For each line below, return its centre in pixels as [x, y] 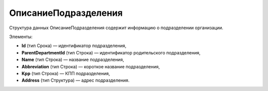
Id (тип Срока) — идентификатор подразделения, [74, 46]
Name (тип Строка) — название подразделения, [73, 60]
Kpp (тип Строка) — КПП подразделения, [66, 73]
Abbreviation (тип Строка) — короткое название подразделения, [91, 66]
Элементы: [21, 37]
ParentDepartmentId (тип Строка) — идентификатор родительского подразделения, [111, 52]
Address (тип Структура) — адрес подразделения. [76, 80]
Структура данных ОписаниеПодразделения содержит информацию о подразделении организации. [116, 28]
